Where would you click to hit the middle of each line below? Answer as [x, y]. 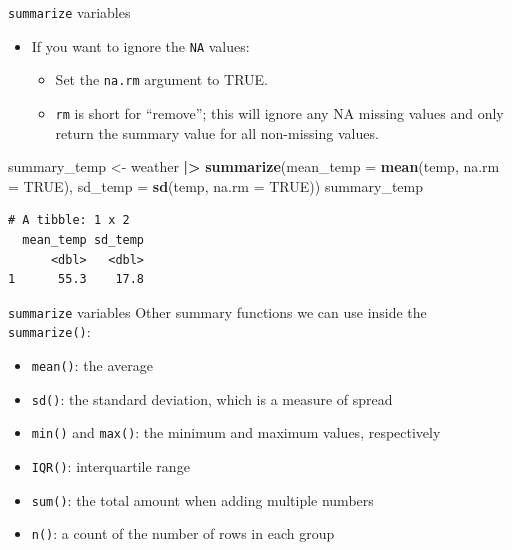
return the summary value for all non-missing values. [217, 132]
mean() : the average [92, 365]
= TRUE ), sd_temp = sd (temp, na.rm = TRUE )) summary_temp [215, 185]
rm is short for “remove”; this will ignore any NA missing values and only [279, 112]
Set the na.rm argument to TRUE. [161, 79]
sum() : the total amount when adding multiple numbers [202, 499]
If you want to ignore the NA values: [140, 45]
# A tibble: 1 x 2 [69, 220]
